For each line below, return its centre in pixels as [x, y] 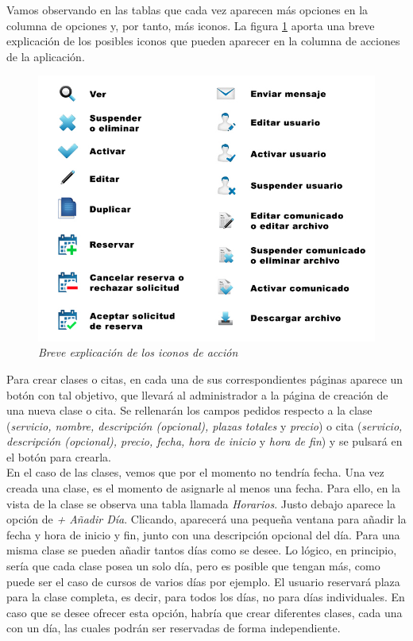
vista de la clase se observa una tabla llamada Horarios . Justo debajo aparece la [201, 503]
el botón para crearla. [59, 456]
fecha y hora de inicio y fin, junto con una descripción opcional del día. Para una [203, 534]
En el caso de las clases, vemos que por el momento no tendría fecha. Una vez [195, 472]
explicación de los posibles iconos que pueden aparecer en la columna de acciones [203, 41]
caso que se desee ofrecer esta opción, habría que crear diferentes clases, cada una [205, 612]
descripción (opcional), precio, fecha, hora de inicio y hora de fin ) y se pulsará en [205, 441]
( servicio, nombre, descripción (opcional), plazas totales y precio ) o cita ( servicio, [205, 425]
